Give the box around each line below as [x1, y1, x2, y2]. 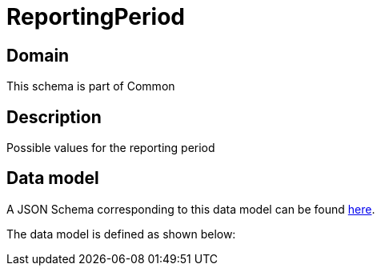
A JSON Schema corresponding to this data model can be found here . [6, 202, 375, 216]
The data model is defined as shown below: [6, 226, 236, 241]
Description [6, 106, 102, 127]
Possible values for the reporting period [6, 141, 215, 155]
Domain [6, 45, 70, 66]
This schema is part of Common [6, 79, 175, 94]
